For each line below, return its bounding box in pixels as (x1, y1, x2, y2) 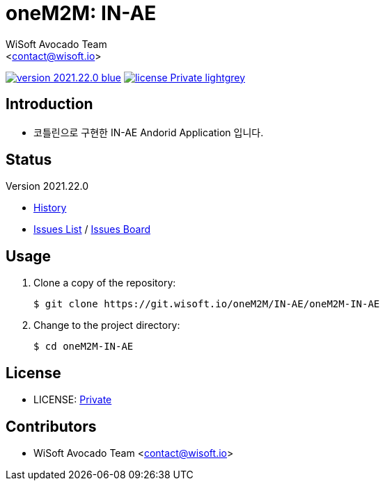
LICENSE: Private (33, 394, 112, 406)
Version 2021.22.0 (6, 180, 88, 193)
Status (6, 151, 52, 169)
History (33, 202, 67, 214)
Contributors (6, 417, 97, 435)
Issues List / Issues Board (33, 223, 150, 236)
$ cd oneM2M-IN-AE (33, 341, 134, 353)
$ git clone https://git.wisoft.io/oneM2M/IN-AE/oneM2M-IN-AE (33, 298, 380, 310)
